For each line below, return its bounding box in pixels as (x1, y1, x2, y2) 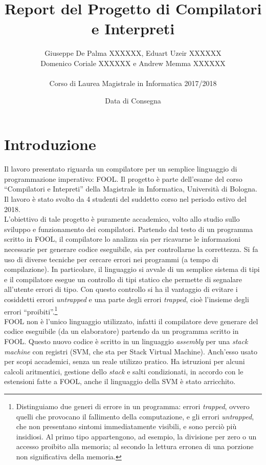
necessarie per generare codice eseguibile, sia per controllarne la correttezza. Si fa (4, 243, 258, 254)
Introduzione (4, 134, 96, 155)
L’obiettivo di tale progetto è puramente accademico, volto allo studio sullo (4, 214, 240, 224)
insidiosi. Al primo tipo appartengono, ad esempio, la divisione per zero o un (16, 431, 257, 441)
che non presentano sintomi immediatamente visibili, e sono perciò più (16, 421, 237, 432)
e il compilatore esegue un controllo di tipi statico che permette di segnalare (4, 273, 242, 284)
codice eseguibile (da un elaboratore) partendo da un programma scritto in (4, 326, 239, 336)
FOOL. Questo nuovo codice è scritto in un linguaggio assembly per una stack (4, 335, 248, 346)
